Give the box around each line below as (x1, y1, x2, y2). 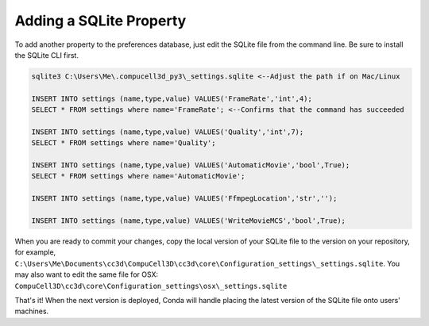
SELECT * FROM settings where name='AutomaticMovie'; (31, 171, 245, 181)
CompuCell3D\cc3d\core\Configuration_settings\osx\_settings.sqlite (14, 282, 288, 290)
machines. (14, 306, 49, 316)
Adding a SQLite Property (14, 12, 187, 29)
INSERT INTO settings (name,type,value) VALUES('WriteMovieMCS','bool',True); (31, 217, 346, 225)
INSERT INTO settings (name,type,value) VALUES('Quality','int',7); (31, 127, 304, 136)
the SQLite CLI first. (14, 50, 79, 59)
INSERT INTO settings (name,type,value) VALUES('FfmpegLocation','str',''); (31, 194, 338, 203)
